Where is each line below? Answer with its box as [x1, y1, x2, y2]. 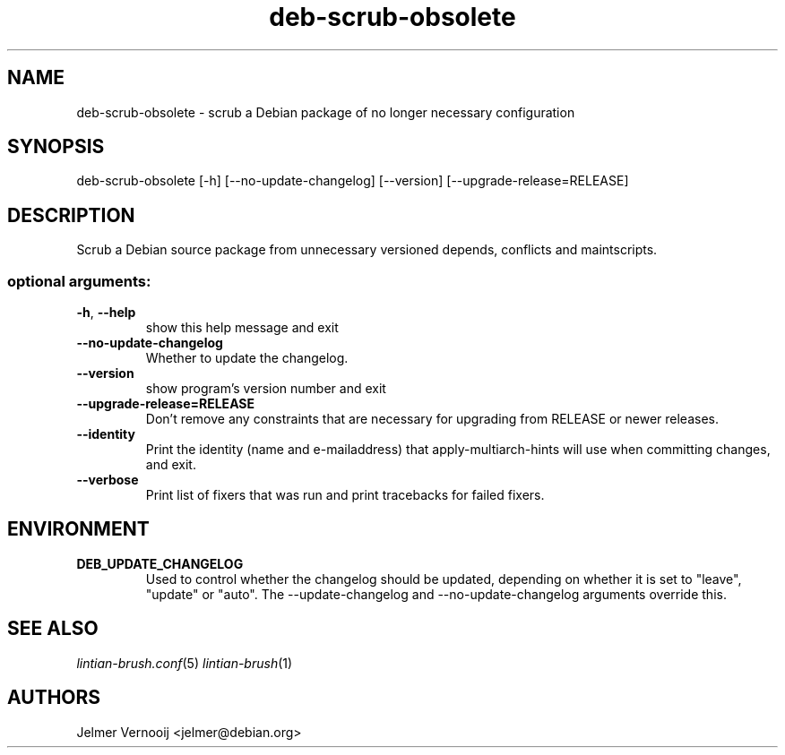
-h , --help [76, 305, 136, 321]
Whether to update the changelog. [145, 350, 349, 366]
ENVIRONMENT [7, 518, 150, 541]
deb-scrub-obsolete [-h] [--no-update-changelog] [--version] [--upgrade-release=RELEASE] [76, 173, 629, 189]
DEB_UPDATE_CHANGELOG [76, 555, 244, 571]
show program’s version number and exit [145, 381, 386, 397]
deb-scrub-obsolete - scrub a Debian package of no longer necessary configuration [76, 104, 575, 120]
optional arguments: [7, 271, 151, 290]
